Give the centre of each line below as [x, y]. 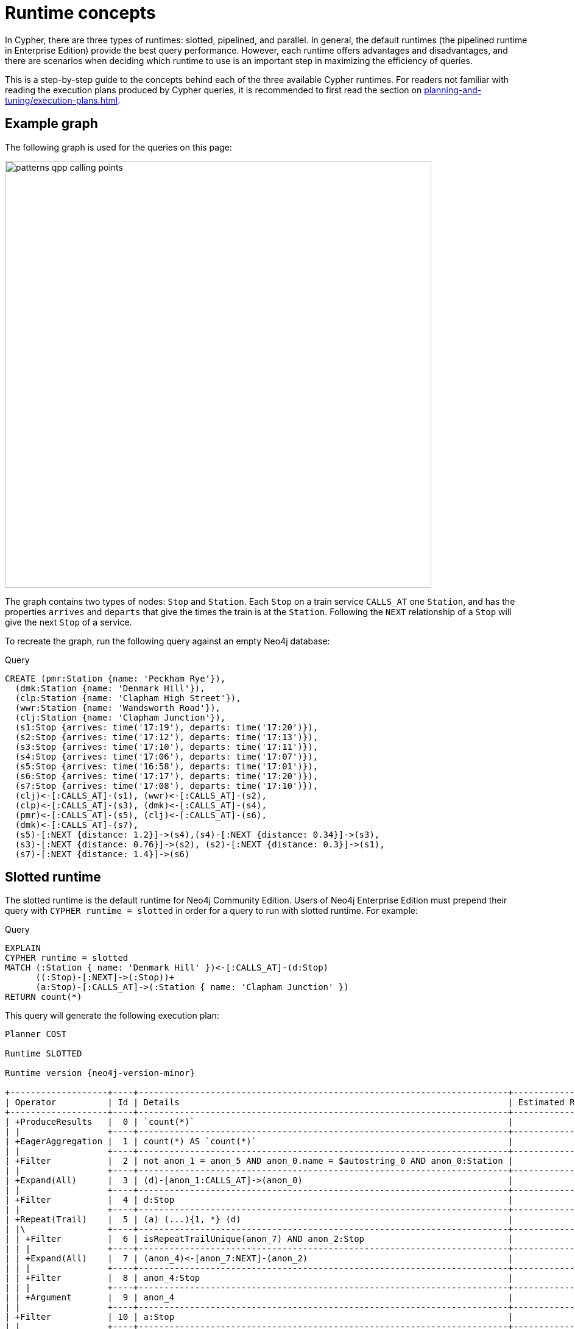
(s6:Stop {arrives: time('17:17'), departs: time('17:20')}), [167, 776]
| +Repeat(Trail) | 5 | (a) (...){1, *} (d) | [259, 1220]
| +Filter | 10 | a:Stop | [259, 1317]
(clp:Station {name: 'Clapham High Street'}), [128, 698]
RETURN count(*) [44, 997]
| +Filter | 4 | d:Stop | [259, 1200]
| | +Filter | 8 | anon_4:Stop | [259, 1278]
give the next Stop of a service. [69, 622]
